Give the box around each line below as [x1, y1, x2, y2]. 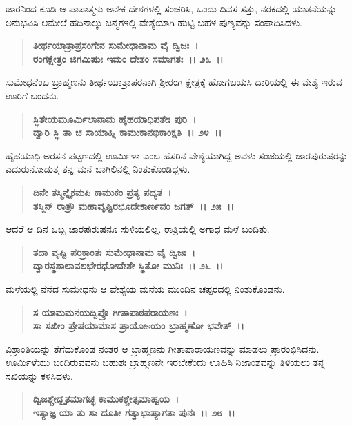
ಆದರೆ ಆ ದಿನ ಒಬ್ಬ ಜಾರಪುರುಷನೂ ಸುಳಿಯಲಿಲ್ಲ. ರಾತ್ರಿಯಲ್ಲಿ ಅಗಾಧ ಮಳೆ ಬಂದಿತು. [6, 222, 270, 236]
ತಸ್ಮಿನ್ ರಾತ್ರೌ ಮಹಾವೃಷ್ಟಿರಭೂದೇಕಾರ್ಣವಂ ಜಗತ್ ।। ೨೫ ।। [32, 198, 235, 213]
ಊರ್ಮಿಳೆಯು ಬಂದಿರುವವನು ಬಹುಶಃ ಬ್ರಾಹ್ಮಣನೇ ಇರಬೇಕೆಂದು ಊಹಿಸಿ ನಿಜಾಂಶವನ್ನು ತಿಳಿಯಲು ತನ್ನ [6, 355, 325, 369]
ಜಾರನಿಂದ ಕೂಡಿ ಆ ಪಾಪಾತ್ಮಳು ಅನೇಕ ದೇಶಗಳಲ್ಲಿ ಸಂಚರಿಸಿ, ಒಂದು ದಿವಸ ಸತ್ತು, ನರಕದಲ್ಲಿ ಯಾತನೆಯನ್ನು [6, 1, 337, 15]
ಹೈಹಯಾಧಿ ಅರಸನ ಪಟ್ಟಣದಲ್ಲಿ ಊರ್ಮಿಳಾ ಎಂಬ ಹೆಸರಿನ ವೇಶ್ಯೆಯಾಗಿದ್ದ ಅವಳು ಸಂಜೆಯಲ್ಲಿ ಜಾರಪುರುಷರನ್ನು [6, 148, 349, 162]
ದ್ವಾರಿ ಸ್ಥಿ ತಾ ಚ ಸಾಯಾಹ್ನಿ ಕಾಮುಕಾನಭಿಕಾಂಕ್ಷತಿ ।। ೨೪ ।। [32, 125, 222, 139]
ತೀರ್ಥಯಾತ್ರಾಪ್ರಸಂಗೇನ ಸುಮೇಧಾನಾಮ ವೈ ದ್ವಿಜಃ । [32, 38, 199, 52]
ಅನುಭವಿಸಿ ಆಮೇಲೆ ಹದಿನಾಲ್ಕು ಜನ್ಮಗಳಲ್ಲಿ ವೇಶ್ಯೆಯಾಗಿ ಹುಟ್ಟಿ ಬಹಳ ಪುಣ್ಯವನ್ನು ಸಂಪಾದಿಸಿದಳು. [6, 14, 302, 29]
